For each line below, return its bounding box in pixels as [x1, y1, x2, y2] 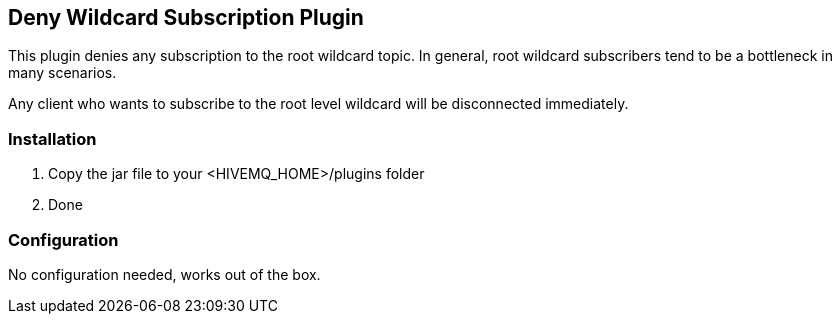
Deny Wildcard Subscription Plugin [8, 5, 364, 30]
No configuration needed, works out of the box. [8, 265, 321, 283]
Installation [8, 128, 97, 149]
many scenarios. [8, 64, 117, 82]
